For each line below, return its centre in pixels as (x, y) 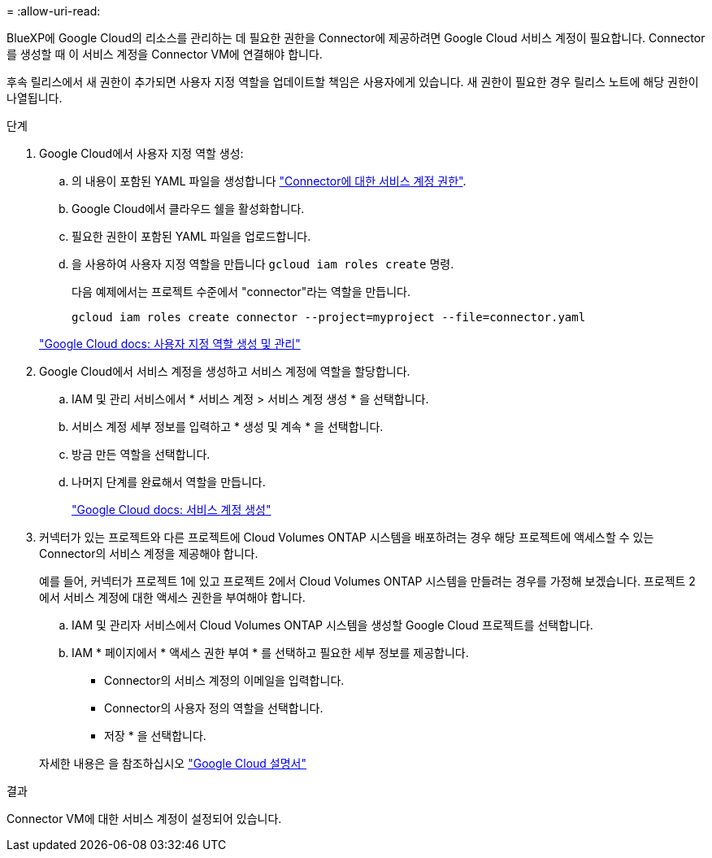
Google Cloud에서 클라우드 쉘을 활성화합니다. (188, 209)
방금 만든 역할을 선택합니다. (141, 454)
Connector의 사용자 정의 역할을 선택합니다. (214, 708)
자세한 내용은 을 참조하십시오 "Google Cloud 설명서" (173, 763)
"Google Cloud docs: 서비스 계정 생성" (171, 510)
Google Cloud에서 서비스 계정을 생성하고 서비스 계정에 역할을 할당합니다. (225, 371)
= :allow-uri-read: (54, 11)
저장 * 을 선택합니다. (155, 736)
